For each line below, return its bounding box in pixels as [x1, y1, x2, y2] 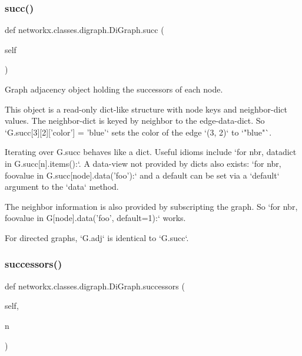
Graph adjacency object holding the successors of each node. [5, 83, 223, 95]
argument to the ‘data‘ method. [5, 180, 119, 193]
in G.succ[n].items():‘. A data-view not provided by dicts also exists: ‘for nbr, [5, 157, 281, 169]
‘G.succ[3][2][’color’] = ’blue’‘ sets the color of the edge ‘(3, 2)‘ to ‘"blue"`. [5, 126, 272, 138]
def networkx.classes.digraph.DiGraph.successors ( [5, 279, 185, 292]
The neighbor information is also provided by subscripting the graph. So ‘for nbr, [5, 200, 298, 212]
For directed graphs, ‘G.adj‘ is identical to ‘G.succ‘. [5, 231, 189, 243]
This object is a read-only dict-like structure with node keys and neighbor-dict [5, 103, 287, 115]
